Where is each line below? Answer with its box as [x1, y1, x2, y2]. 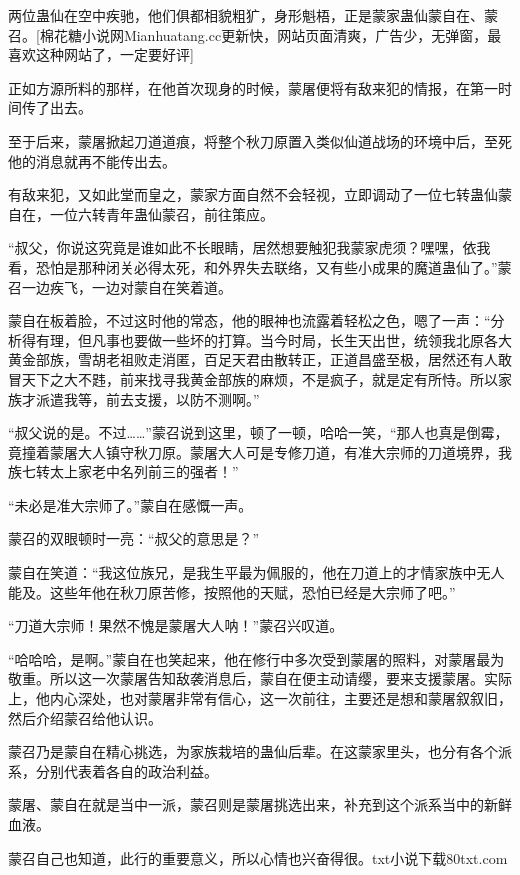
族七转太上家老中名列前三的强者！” [8, 461, 239, 482]
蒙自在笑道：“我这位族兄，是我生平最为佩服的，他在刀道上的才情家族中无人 [8, 562, 505, 583]
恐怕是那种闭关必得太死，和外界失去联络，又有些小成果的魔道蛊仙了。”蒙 [35, 256, 512, 277]
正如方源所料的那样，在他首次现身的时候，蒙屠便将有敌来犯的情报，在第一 [8, 77, 498, 98]
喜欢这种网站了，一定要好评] [8, 44, 194, 65]
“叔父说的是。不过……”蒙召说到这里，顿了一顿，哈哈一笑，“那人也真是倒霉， [8, 422, 509, 443]
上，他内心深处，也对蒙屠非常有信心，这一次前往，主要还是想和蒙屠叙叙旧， [8, 688, 512, 709]
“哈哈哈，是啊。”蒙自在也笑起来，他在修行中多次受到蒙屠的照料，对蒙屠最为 [8, 648, 505, 669]
